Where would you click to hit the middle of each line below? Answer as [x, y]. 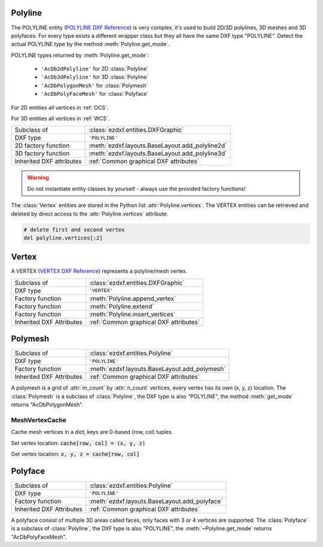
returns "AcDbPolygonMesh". [47, 405]
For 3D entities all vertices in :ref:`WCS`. [60, 118]
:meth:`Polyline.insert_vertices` [132, 314]
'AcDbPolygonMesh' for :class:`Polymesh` [95, 85]
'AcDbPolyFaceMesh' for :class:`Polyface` [95, 94]
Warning [38, 178]
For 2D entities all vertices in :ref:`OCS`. [60, 107]
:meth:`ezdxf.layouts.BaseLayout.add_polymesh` [157, 369]
